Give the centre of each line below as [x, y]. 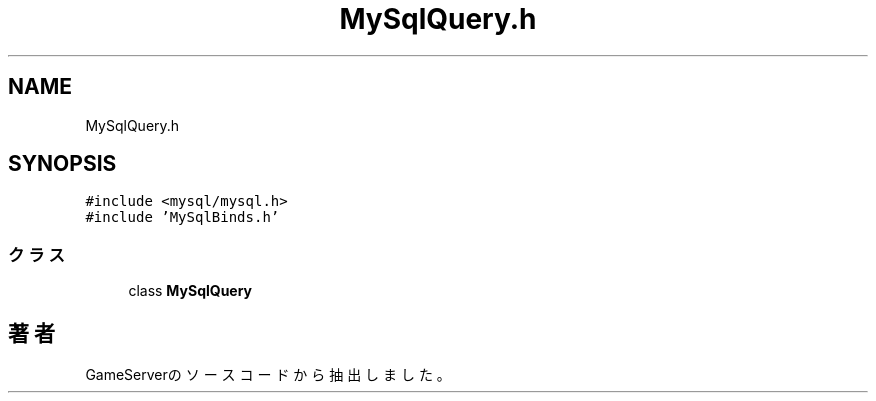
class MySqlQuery [190, 291]
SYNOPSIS [62, 164]
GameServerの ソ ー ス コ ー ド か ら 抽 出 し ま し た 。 [268, 375]
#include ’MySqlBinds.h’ [182, 217]
